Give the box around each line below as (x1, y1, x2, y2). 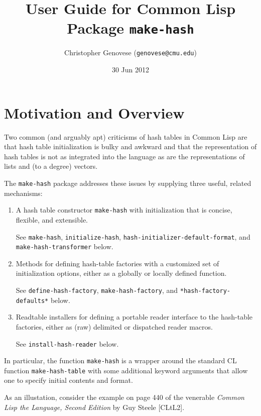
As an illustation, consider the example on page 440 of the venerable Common (4, 392, 244, 402)
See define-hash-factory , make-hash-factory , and (16, 285, 178, 295)
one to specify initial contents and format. (4, 375, 133, 385)
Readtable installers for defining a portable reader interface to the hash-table (16, 311, 253, 322)
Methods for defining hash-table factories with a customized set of (16, 258, 219, 268)
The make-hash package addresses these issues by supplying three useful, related (4, 178, 251, 188)
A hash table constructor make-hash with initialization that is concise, (16, 204, 232, 215)
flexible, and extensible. (16, 214, 88, 225)
